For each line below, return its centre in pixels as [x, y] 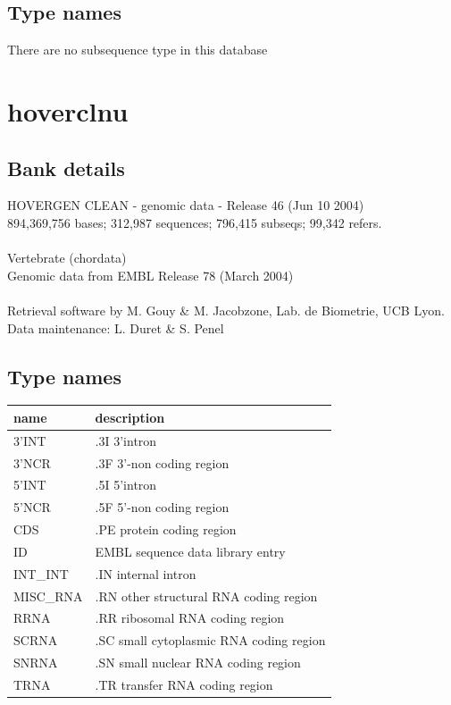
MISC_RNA [48, 596]
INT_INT [41, 573]
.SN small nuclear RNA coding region [198, 663]
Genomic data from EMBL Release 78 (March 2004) [150, 275]
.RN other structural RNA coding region [206, 596]
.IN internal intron [146, 573]
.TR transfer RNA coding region [184, 684]
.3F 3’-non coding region [162, 462]
